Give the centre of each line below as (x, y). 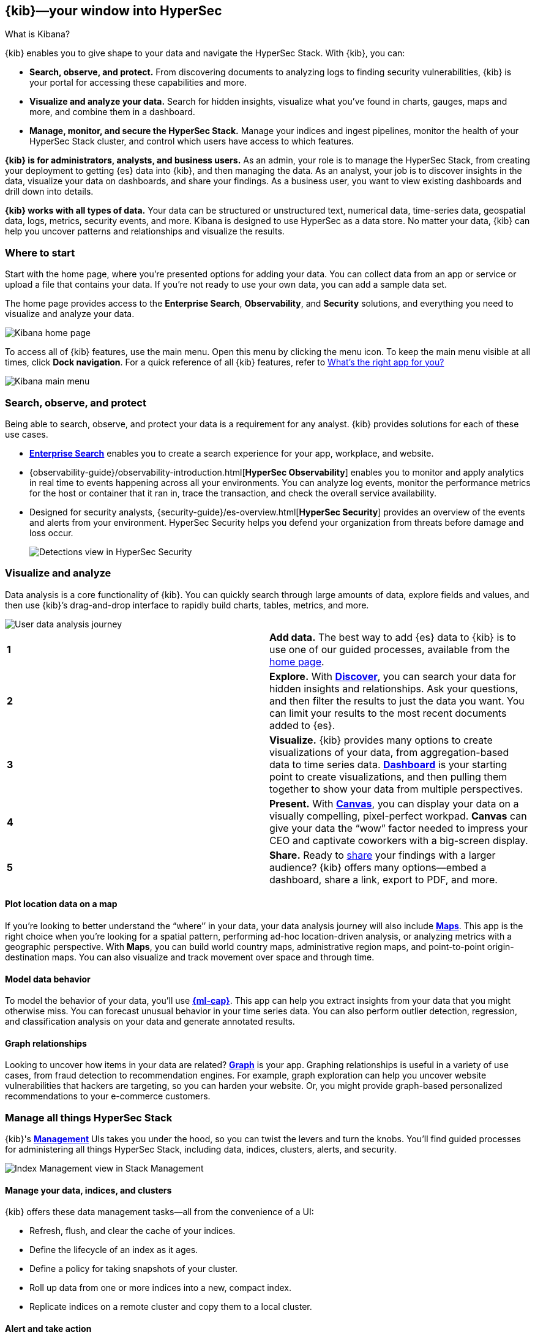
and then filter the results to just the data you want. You (397, 701)
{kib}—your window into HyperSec (114, 11)
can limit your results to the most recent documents (388, 713)
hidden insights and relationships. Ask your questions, (394, 688)
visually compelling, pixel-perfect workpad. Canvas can (398, 816)
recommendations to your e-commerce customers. (108, 1096)
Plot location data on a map (61, 904)
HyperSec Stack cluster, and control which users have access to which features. (192, 141)
